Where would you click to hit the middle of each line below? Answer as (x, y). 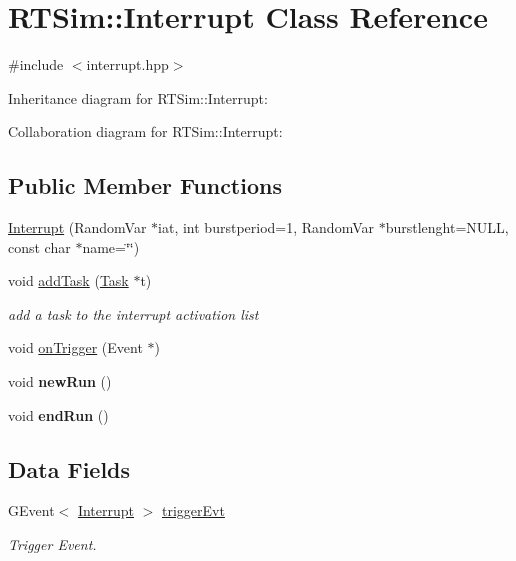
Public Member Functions (145, 185)
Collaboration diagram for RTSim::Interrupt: (145, 131)
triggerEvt (193, 510)
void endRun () (58, 414)
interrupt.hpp (127, 64)
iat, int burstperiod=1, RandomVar (266, 227)
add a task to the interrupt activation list (133, 313)
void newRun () (60, 381)
